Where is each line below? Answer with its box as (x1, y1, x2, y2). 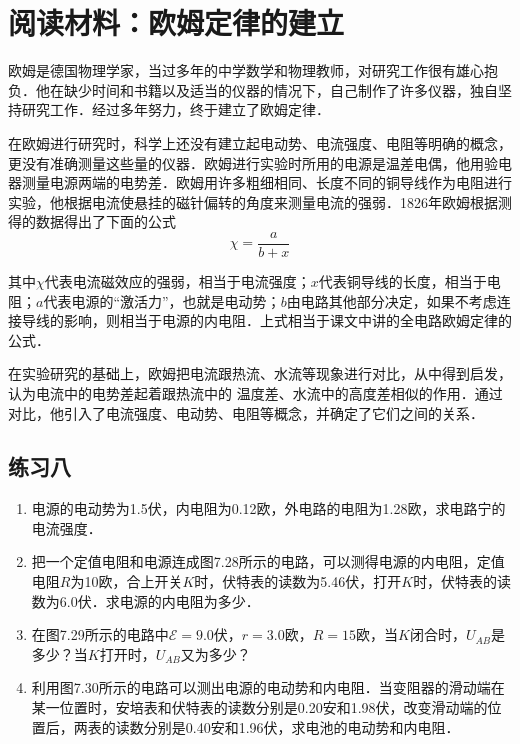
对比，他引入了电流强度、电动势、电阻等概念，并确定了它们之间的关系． (8, 402, 484, 423)
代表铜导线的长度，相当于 (318, 270, 487, 291)
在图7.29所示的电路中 (31, 624, 169, 645)
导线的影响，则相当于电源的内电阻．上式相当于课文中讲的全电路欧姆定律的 (21, 310, 512, 331)
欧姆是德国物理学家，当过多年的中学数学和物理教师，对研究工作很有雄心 (8, 60, 484, 81)
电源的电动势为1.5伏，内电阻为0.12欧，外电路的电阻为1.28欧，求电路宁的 (31, 498, 506, 519)
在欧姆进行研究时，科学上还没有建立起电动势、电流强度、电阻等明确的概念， (8, 132, 512, 153)
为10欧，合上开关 (70, 571, 183, 592)
